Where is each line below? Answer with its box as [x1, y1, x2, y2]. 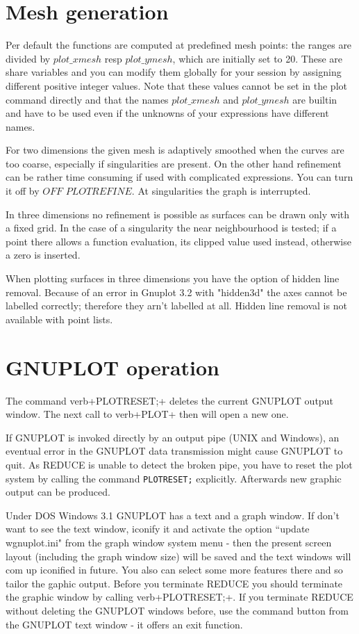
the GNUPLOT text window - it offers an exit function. [6, 617, 243, 631]
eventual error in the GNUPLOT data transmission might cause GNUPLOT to [6, 444, 343, 458]
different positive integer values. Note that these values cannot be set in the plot [6, 78, 347, 92]
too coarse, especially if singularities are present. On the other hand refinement [6, 156, 342, 170]
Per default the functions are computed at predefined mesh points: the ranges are [6, 38, 352, 52]
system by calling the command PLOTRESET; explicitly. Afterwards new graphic [6, 471, 342, 485]
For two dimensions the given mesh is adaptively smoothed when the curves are [6, 143, 344, 157]
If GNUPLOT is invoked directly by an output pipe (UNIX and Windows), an [6, 430, 340, 444]
